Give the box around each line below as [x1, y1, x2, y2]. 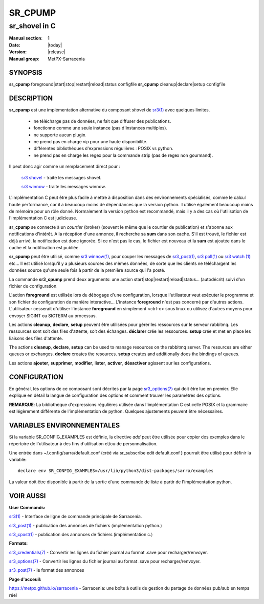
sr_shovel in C [9, 22, 56, 30]
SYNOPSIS [9, 68, 43, 77]
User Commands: [9, 504, 46, 510]
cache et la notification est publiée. [9, 245, 80, 251]
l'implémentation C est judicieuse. [9, 215, 78, 221]
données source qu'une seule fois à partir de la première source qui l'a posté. [9, 267, 166, 273]
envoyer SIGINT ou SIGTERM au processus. [9, 313, 97, 319]
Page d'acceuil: [9, 576, 42, 582]
